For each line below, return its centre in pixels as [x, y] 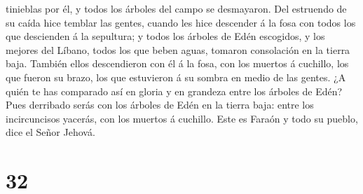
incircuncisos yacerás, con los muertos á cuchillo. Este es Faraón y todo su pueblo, [182, 118]
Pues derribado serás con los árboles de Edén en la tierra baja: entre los [160, 105]
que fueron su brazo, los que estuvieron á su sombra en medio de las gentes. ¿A [176, 77]
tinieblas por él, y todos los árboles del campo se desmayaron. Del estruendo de [176, 8]
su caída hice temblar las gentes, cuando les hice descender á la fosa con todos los [181, 22]
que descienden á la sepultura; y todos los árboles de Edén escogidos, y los [165, 36]
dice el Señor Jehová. [50, 132]
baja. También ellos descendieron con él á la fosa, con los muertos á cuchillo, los [177, 63]
